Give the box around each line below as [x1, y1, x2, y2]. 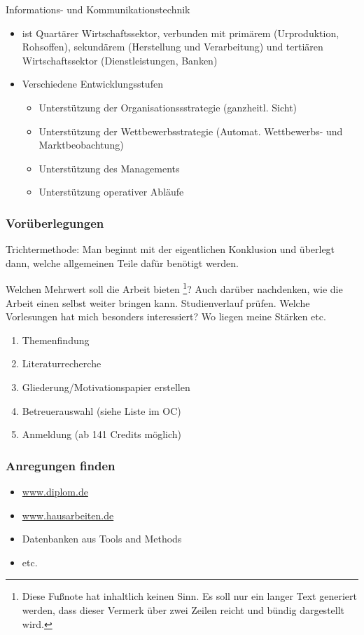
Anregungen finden [6, 456, 115, 474]
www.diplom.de [22, 484, 88, 498]
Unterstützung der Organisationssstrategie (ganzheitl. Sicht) [38, 100, 297, 114]
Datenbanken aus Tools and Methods [22, 531, 182, 546]
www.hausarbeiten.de [22, 507, 114, 522]
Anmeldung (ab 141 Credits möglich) [22, 427, 182, 442]
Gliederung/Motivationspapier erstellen [22, 379, 190, 394]
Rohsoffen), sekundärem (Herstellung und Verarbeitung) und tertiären [22, 39, 323, 54]
